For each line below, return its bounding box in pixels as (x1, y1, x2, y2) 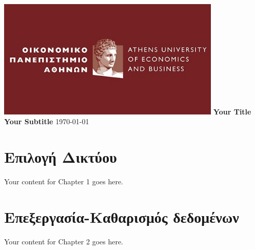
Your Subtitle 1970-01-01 (4, 116, 89, 127)
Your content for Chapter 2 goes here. (4, 236, 124, 246)
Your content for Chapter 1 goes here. (4, 176, 124, 187)
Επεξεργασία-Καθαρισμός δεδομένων (4, 206, 239, 227)
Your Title (213, 106, 251, 117)
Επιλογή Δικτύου (4, 146, 117, 167)
